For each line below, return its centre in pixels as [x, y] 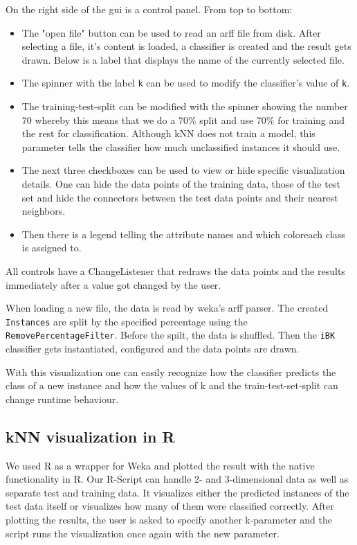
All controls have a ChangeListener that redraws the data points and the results [175, 270]
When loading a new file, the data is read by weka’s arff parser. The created [167, 308]
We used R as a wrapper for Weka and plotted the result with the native [160, 465]
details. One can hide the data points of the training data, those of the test [181, 184]
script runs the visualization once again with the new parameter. [143, 533]
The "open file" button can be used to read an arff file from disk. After [171, 32]
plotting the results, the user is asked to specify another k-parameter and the [169, 520]
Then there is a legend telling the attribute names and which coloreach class [183, 234]
